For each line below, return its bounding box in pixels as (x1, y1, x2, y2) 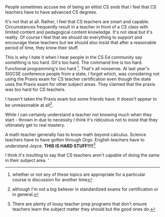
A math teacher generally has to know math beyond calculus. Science (5, 132, 146, 137)
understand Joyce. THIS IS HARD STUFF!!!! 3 (5, 142, 96, 149)
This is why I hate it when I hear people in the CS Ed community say (5, 54, 142, 60)
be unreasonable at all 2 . (5, 101, 54, 108)
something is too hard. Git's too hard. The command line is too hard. (5, 59, 143, 65)
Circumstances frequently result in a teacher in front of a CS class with (5, 24, 149, 30)
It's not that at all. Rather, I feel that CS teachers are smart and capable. (5, 19, 150, 25)
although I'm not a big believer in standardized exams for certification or (12, 186, 159, 192)
